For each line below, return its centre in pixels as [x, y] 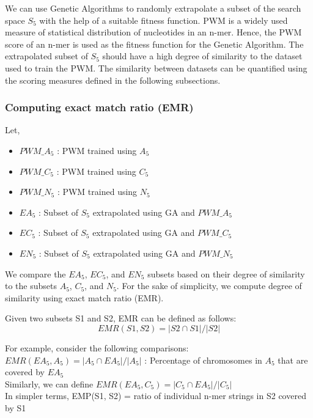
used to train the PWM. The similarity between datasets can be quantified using [156, 68]
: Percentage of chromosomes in [203, 360]
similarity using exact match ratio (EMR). [84, 297]
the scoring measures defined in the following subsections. [113, 80]
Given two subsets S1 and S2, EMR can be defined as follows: [121, 318]
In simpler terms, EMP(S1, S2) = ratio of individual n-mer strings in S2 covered [156, 396]
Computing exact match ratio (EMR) [99, 107]
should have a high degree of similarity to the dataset [202, 56]
